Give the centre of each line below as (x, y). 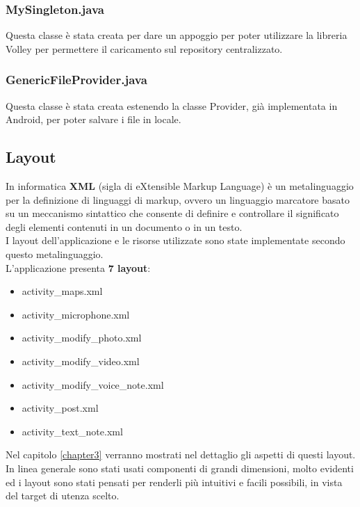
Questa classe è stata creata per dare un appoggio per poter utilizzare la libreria (177, 35)
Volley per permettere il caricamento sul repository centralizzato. (144, 48)
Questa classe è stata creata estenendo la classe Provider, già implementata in (172, 105)
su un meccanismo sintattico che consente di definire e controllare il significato (172, 213)
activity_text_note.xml (72, 431)
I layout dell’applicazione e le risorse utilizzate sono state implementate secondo (175, 240)
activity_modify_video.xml (81, 361)
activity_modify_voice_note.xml (93, 384)
